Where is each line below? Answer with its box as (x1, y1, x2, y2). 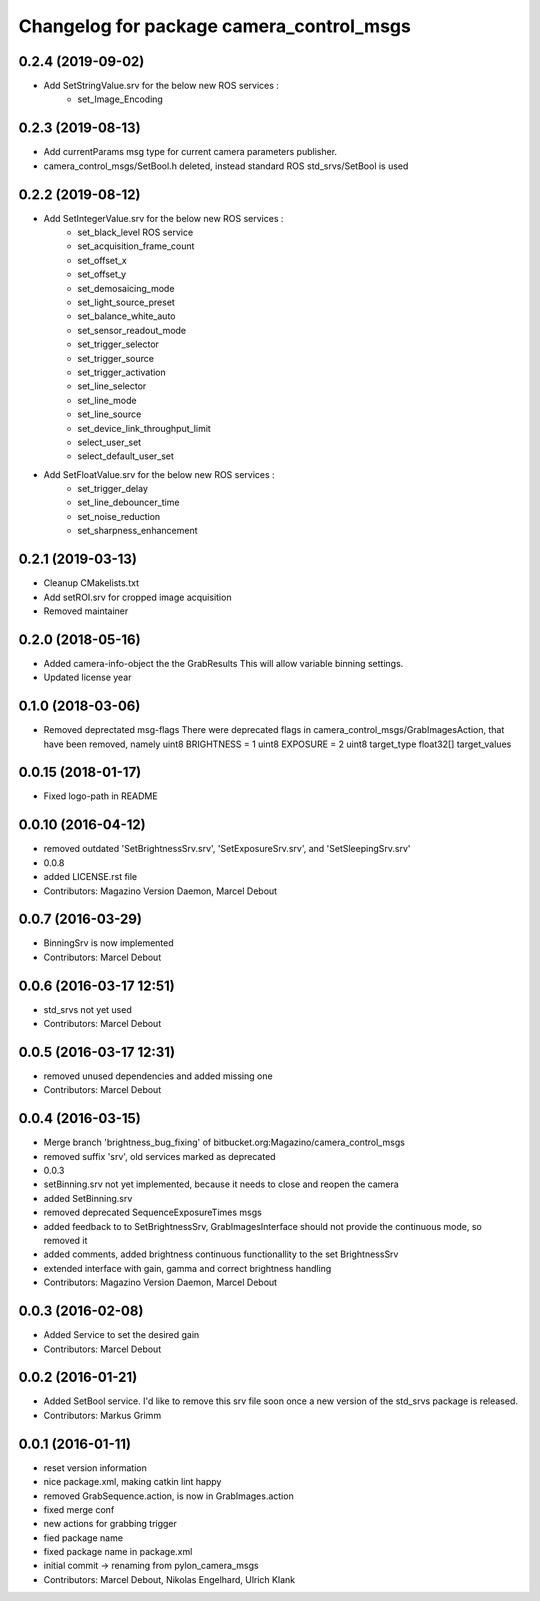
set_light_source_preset (77, 296, 175, 308)
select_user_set (77, 436, 142, 448)
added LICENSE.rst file (43, 871, 138, 883)
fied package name (43, 1531, 124, 1544)
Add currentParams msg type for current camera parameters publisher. (43, 146, 338, 158)
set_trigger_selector (77, 338, 160, 350)
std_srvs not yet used (43, 1003, 132, 1015)
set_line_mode (77, 394, 137, 406)
